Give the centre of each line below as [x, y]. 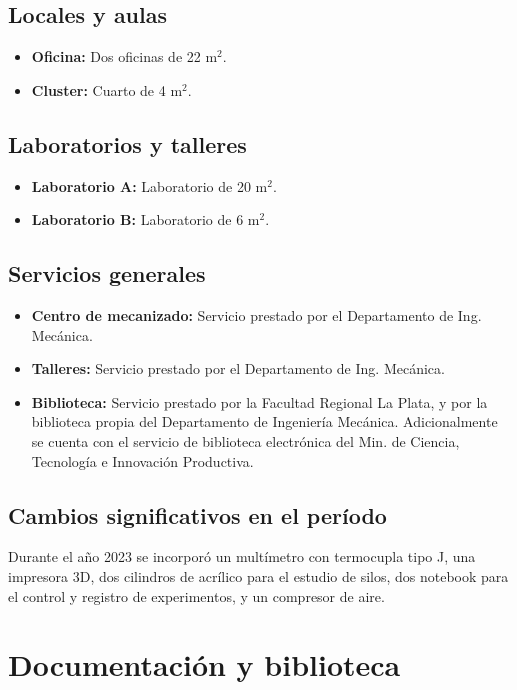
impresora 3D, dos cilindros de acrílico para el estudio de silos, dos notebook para [258, 575]
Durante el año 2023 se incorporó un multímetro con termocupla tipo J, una [242, 556]
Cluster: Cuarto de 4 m [107, 89]
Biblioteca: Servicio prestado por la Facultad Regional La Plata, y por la [259, 401]
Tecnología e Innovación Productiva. [142, 460]
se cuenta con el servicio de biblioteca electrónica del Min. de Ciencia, [245, 440]
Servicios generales [107, 273]
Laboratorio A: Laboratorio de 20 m [149, 185]
